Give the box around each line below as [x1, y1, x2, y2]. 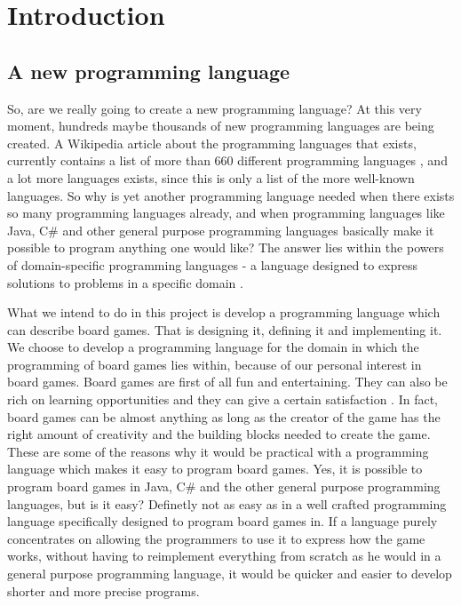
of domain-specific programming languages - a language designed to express [7, 255, 418, 274]
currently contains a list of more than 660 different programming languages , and [7, 151, 448, 170]
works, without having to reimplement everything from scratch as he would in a [7, 546, 441, 565]
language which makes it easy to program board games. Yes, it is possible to [7, 459, 423, 478]
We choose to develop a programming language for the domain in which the [7, 338, 419, 356]
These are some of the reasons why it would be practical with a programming [7, 442, 429, 460]
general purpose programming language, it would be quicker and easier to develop [7, 564, 452, 583]
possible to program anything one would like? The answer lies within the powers [7, 238, 444, 257]
